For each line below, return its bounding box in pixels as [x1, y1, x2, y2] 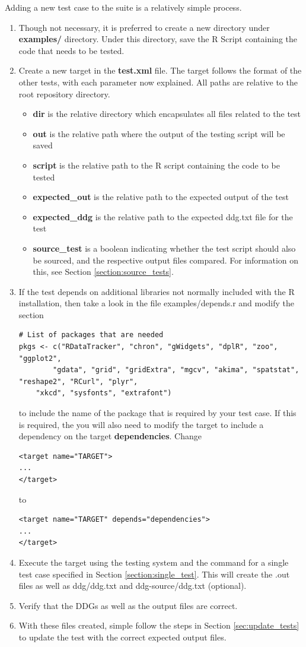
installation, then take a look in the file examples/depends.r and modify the [18, 297, 295, 309]
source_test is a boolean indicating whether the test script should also [33, 242, 296, 254]
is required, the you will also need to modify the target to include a [18, 418, 264, 430]
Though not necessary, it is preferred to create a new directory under [18, 21, 270, 33]
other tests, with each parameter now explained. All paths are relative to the [18, 75, 298, 88]
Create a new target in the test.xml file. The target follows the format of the [18, 64, 302, 77]
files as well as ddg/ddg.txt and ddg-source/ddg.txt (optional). [18, 579, 247, 592]
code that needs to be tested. [18, 44, 125, 56]
